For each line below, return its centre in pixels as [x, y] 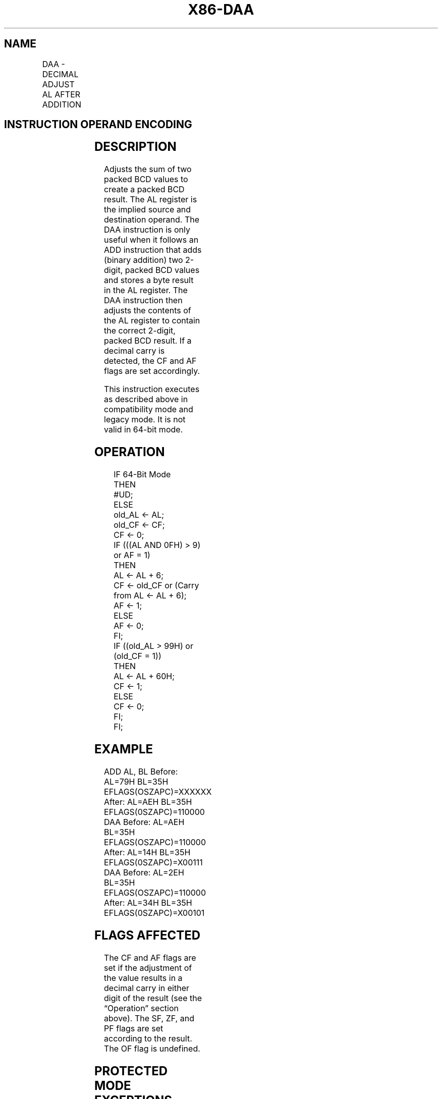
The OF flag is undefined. [152, 1048]
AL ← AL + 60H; [144, 676]
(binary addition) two [144, 260]
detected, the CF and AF [150, 361]
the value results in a [143, 978]
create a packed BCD [144, 189]
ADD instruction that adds [153, 250]
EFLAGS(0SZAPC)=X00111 [153, 862]
